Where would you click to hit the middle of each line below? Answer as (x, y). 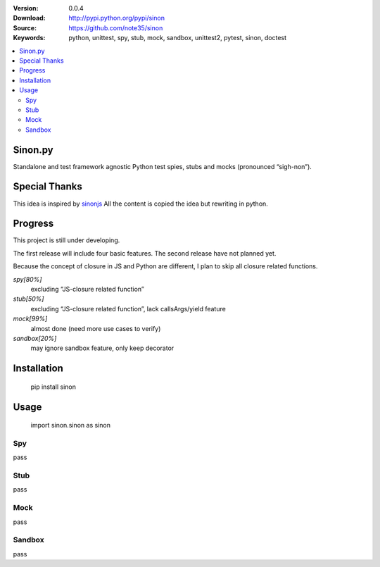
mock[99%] (30, 319)
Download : (29, 18)
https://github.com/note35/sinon (116, 27)
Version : (26, 8)
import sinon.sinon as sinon (70, 425)
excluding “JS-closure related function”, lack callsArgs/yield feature (128, 309)
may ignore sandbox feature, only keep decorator (102, 348)
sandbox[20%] (35, 338)
